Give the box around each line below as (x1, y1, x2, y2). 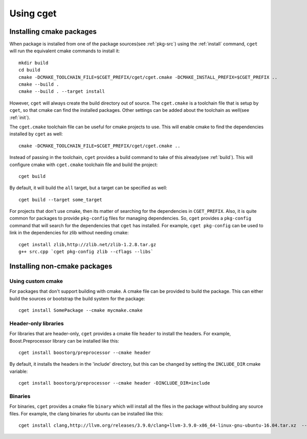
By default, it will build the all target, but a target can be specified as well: (9, 185, 167, 191)
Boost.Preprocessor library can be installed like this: (9, 337, 120, 344)
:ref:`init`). (9, 114, 31, 121)
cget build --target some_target (18, 196, 102, 203)
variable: (9, 368, 28, 374)
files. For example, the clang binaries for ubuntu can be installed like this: (9, 410, 164, 416)
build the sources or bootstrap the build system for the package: (9, 295, 145, 302)
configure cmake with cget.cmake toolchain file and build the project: (9, 162, 158, 168)
